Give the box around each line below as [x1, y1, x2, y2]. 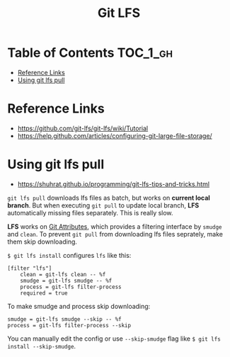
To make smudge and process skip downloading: [7, 302, 151, 310]
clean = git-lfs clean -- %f [20, 271, 106, 278]
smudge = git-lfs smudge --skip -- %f [7, 315, 122, 323]
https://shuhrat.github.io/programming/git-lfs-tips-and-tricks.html [17, 179, 210, 188]
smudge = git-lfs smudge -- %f [20, 277, 113, 284]
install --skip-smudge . [7, 341, 76, 350]
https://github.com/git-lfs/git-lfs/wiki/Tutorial [17, 124, 149, 132]
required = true [20, 289, 69, 297]
